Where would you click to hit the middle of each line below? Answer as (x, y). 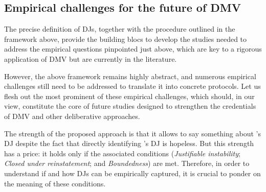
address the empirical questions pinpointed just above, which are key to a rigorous (133, 49)
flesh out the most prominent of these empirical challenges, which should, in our (129, 96)
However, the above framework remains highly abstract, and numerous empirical (130, 76)
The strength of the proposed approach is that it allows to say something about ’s (132, 133)
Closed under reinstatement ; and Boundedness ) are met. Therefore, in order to (127, 163)
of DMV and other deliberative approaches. (72, 116)
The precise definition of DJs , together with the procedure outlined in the (120, 29)
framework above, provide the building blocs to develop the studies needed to (126, 39)
